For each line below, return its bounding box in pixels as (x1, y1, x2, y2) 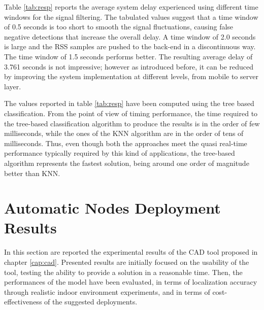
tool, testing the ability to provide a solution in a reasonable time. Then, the (4, 266, 243, 277)
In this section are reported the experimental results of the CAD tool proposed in (4, 247, 258, 257)
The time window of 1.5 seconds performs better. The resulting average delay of (4, 51, 253, 61)
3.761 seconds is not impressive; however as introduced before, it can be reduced (4, 61, 254, 72)
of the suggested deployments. (44, 296, 138, 307)
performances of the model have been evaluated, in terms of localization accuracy (4, 277, 257, 287)
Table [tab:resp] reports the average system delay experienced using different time (4, 2, 258, 12)
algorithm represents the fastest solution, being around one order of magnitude (4, 157, 249, 168)
